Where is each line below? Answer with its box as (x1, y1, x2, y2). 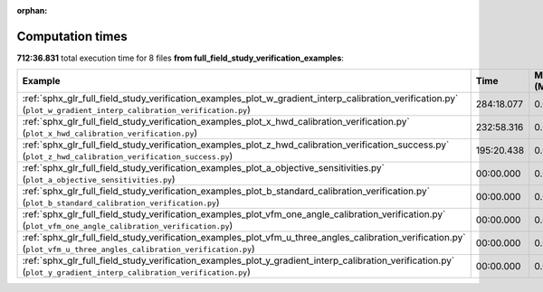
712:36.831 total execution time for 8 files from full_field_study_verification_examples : (16, 52, 344, 63)
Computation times (16, 28, 128, 44)
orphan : (16, 5, 48, 15)
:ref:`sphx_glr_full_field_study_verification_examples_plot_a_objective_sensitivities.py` (22, 162, 385, 174)
